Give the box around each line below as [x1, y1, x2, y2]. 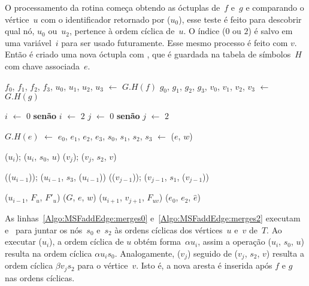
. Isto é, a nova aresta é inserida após [136, 259, 272, 272]
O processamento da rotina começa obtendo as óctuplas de [5, 1, 220, 13]
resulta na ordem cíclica [5, 247, 92, 259]
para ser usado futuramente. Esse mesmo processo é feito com [61, 36, 288, 48]
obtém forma [134, 235, 181, 248]
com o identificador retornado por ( [41, 13, 171, 25]
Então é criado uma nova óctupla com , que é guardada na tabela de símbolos [5, 48, 291, 60]
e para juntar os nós [5, 223, 83, 236]
